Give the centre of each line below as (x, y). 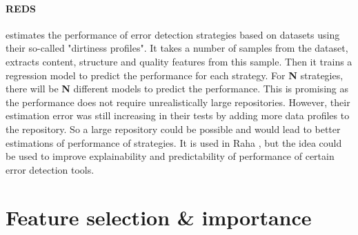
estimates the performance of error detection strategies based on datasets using (173, 34)
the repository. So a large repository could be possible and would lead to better (173, 129)
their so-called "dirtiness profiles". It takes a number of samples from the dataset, (177, 48)
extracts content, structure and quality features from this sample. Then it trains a (179, 61)
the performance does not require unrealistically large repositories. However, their (178, 102)
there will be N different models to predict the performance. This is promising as (177, 89)
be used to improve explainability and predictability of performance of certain (170, 156)
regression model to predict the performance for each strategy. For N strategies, (175, 75)
